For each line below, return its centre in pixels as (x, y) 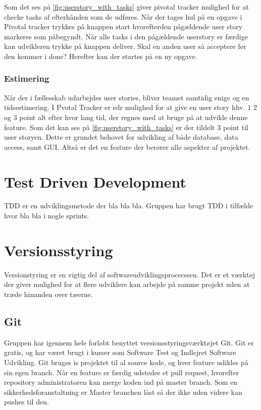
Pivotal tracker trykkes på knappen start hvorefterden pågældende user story (123, 26)
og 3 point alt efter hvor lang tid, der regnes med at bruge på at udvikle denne (126, 117)
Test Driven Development (95, 181)
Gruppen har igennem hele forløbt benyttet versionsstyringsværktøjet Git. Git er (129, 342)
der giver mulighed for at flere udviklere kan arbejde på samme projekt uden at (127, 284)
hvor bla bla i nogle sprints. (47, 216)
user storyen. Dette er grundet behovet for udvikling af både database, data (121, 137)
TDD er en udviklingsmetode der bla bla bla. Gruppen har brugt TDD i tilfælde (129, 206)
